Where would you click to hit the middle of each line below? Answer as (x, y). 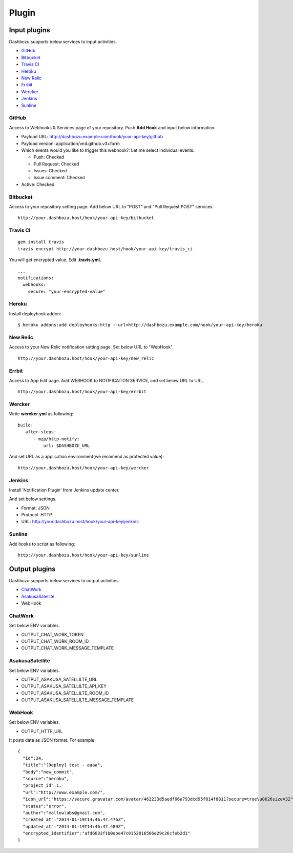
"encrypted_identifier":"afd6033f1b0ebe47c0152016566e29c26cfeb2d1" (106, 833)
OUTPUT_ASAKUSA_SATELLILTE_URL (59, 679)
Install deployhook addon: (35, 314)
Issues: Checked (50, 171)
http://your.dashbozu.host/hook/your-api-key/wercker (83, 468)
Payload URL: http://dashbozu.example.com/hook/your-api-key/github (92, 137)
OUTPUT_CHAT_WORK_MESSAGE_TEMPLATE (68, 648)
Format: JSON (35, 508)
